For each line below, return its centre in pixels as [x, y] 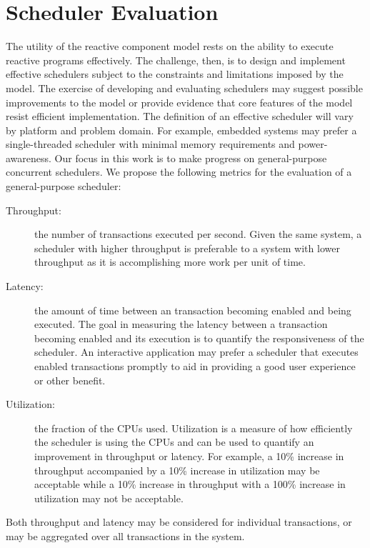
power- [313, 144]
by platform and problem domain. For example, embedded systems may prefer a [181, 130]
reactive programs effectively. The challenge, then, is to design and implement [176, 60]
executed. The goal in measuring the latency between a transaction [181, 324]
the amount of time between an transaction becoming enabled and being [193, 310]
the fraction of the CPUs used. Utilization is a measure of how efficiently [194, 428]
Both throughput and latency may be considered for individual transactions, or [179, 522]
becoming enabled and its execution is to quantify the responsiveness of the [199, 338]
